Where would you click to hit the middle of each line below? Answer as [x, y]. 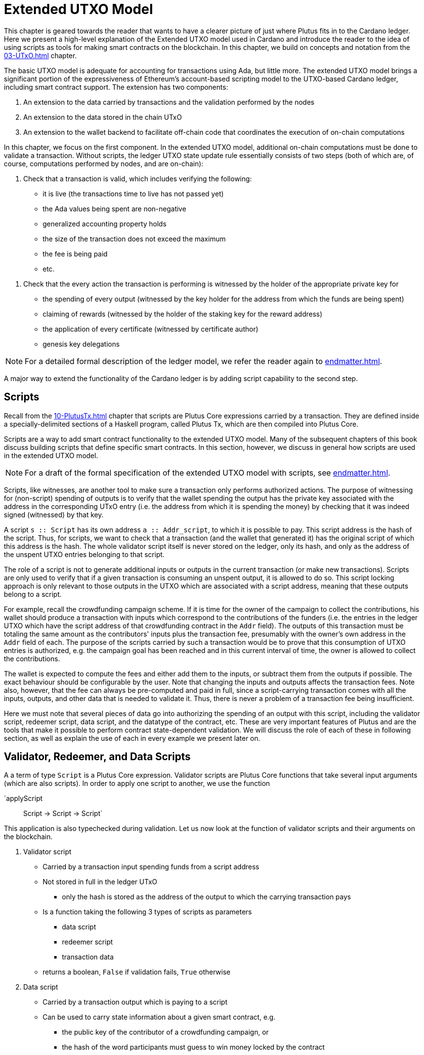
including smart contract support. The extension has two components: [116, 87]
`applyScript [23, 799]
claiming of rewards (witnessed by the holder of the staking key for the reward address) [182, 314]
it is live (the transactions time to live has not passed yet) [133, 193]
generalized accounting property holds [105, 224]
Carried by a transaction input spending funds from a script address [151, 867]
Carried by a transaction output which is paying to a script [135, 1002]
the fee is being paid [75, 254]
